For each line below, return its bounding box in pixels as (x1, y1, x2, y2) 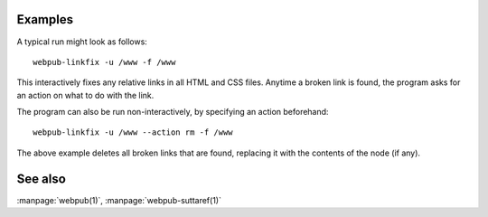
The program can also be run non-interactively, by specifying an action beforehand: (16, 107, 329, 118)
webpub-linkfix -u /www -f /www (33, 57, 176, 67)
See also (16, 171, 67, 186)
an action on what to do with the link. (16, 90, 155, 100)
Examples (16, 12, 74, 27)
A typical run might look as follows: (16, 36, 148, 47)
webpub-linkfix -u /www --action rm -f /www (33, 127, 234, 137)
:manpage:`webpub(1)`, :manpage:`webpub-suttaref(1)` (16, 194, 221, 205)
